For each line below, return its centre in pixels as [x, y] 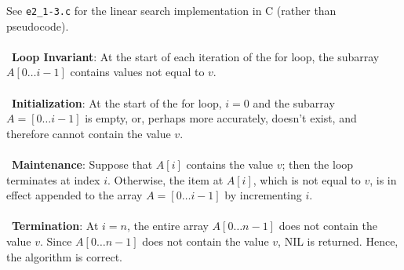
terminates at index [53, 179]
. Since [56, 241]
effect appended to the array [75, 195]
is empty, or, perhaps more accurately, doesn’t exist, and [221, 118]
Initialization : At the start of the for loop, [117, 102]
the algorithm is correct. [64, 256]
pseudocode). [38, 26]
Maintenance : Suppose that [82, 164]
